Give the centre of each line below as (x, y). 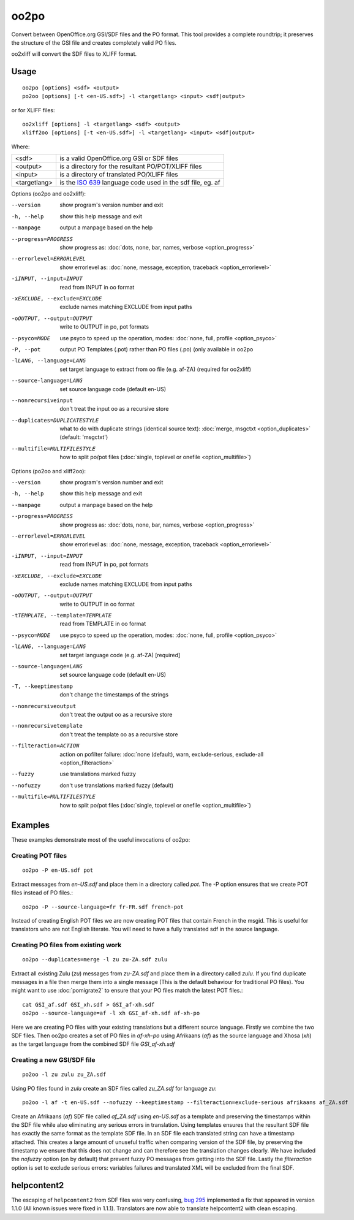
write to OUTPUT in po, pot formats (104, 327)
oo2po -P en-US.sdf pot (58, 870)
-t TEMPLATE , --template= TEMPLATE (62, 616)
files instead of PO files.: (42, 893)
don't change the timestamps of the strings (114, 695)
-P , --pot (26, 349)
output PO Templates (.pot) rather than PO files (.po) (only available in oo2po (156, 349)
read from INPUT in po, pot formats (104, 565)
